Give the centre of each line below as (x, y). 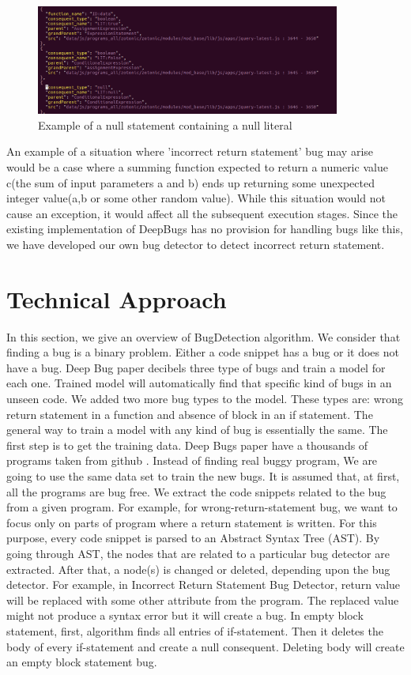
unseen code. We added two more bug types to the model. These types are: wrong (205, 399)
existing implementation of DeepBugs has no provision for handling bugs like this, (205, 229)
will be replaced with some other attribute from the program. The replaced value (203, 600)
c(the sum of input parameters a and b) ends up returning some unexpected (190, 182)
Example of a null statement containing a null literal (165, 124)
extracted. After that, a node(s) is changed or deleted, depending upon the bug (198, 569)
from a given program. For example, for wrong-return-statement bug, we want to (202, 507)
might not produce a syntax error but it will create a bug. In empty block (185, 615)
